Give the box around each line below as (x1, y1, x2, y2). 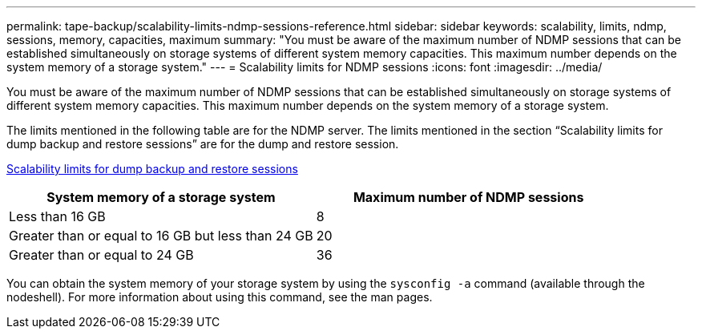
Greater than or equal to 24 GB (9, 247, 194, 263)
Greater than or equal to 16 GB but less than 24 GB (9, 228, 313, 244)
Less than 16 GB (9, 208, 106, 224)
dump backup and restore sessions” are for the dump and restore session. (6, 137, 399, 151)
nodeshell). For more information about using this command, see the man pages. (6, 290, 433, 304)
